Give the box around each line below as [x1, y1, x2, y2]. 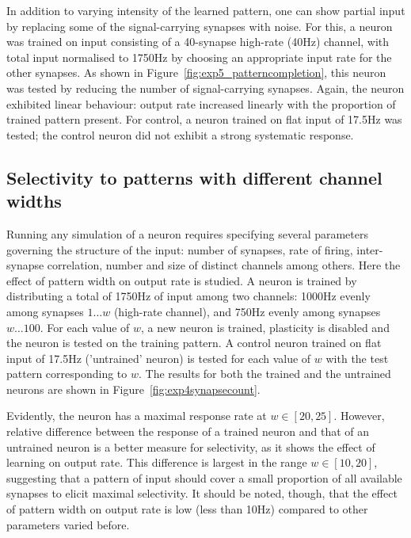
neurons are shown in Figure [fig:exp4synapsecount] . [6, 380, 261, 397]
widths [6, 189, 62, 213]
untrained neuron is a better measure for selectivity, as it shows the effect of [6, 438, 375, 455]
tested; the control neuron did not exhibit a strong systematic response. [6, 126, 354, 143]
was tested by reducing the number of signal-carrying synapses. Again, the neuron [6, 79, 405, 96]
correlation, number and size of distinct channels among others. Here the [47, 257, 401, 273]
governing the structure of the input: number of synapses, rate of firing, [6, 241, 353, 258]
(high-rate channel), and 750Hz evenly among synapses [113, 303, 381, 319]
